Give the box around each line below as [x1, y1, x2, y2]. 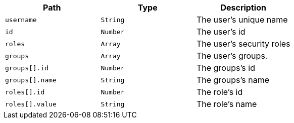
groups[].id [5, 64, 49, 72]
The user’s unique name [196, 15, 288, 25]
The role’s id [196, 87, 243, 97]
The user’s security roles [196, 39, 290, 49]
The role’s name [196, 99, 257, 109]
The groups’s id [196, 63, 255, 73]
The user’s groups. [196, 51, 268, 61]
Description [220, 3, 266, 13]
